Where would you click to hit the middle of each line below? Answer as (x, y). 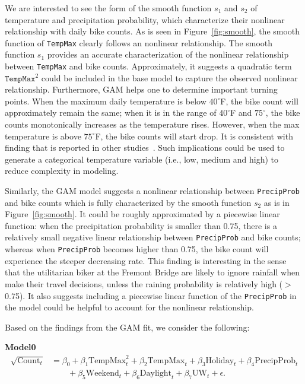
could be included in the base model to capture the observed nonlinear (169, 77)
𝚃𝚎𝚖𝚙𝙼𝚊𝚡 (20, 79)
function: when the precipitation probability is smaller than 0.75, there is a (141, 225)
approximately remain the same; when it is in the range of (111, 112)
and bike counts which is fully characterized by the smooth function (128, 202)
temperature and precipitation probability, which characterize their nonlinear (145, 19)
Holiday (220, 361)
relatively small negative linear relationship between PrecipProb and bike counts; (153, 237)
